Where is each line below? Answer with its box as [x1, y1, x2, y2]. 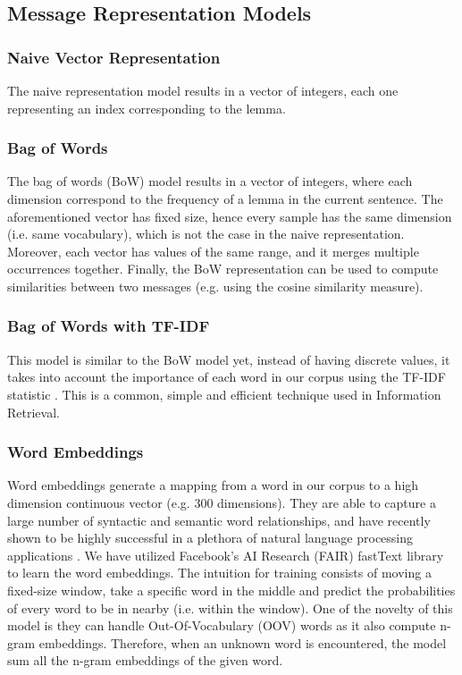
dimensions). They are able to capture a [217, 493, 436, 511]
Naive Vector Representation [7, 46, 221, 68]
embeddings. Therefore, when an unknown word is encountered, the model [38, 633, 447, 652]
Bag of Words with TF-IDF [7, 315, 210, 337]
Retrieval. [7, 402, 60, 421]
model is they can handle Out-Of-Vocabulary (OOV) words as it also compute [7, 616, 436, 635]
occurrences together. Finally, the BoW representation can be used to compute [7, 259, 439, 278]
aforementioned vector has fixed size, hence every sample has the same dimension [7, 207, 452, 225]
